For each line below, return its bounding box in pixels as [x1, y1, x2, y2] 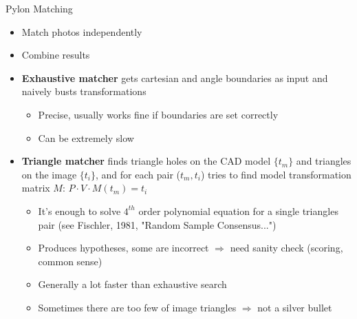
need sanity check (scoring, [230, 240, 343, 255]
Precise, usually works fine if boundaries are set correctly [38, 107, 279, 121]
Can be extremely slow [38, 130, 134, 145]
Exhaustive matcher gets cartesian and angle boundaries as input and [21, 70, 328, 85]
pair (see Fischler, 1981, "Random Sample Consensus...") [38, 217, 277, 231]
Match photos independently [21, 24, 142, 39]
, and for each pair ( [96, 167, 181, 181]
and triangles [296, 154, 351, 168]
